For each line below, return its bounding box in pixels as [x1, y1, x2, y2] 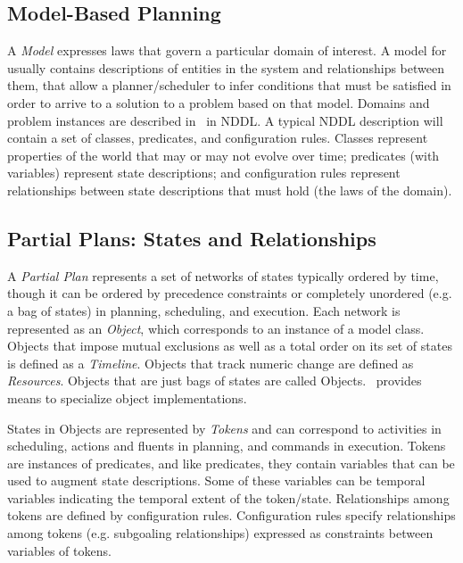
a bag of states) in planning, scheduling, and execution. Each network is [7, 301, 401, 319]
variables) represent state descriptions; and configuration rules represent [7, 163, 401, 182]
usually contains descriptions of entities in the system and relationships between [7, 58, 444, 77]
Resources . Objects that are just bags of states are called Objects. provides [7, 371, 422, 390]
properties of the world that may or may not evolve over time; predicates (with [7, 145, 440, 164]
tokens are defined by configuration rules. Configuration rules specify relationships [7, 506, 456, 525]
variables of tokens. [7, 541, 112, 559]
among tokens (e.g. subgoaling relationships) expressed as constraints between [7, 524, 434, 542]
